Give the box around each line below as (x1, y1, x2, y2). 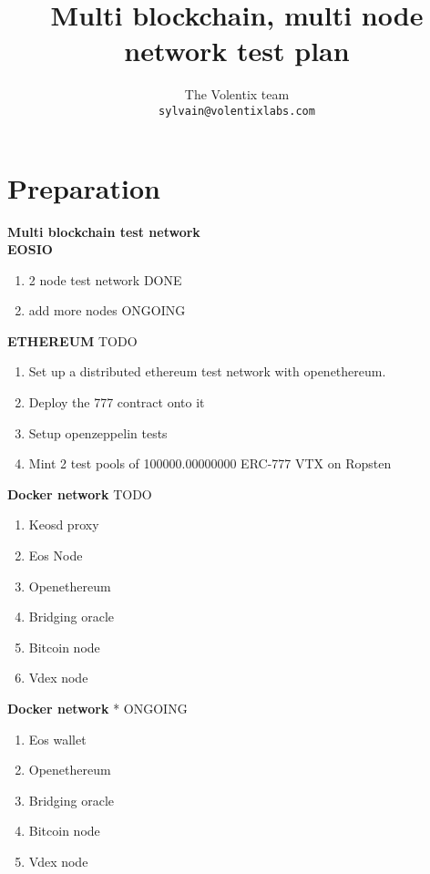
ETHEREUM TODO (7, 331, 138, 350)
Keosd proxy (28, 515, 99, 534)
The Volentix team (184, 85, 290, 104)
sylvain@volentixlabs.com (159, 104, 315, 118)
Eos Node (28, 546, 83, 565)
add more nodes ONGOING (28, 301, 186, 320)
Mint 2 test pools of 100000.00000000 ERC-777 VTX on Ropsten (28, 454, 392, 473)
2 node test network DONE (28, 270, 182, 289)
